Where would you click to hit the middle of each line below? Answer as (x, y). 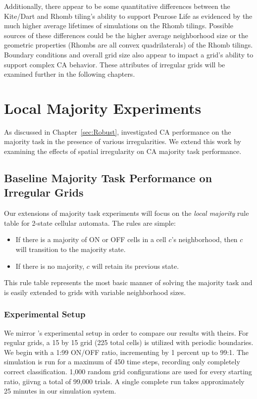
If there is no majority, (50, 266)
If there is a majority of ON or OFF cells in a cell (91, 239)
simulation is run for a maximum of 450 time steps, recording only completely (122, 362)
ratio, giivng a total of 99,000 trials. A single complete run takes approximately (124, 381)
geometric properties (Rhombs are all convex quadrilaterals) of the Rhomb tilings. (128, 45)
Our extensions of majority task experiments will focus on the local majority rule (127, 213)
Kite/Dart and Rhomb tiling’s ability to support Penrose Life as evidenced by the (128, 16)
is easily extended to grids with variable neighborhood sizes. (95, 292)
